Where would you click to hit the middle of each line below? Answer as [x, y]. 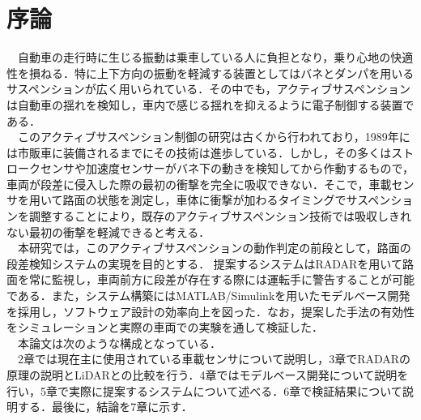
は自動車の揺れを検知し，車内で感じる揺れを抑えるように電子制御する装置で [210, 104]
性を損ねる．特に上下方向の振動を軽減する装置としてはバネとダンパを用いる [210, 73]
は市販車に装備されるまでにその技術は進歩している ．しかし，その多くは [199, 152]
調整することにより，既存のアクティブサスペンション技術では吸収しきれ [220, 216]
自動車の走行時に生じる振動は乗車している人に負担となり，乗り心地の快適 [215, 57]
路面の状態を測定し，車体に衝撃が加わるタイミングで [204, 200]
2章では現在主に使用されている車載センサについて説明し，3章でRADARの [214, 359]
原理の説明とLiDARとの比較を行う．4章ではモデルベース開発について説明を [208, 375]
